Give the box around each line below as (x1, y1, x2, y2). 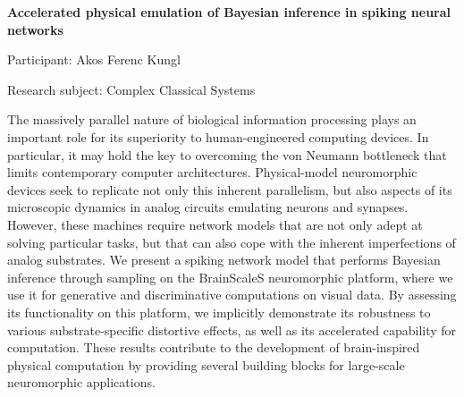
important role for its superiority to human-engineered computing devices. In (7, 127, 429, 146)
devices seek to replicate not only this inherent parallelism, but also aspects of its (7, 180, 452, 198)
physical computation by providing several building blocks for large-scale (7, 355, 405, 374)
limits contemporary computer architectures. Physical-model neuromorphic (7, 163, 418, 182)
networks (7, 20, 63, 38)
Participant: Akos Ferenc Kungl (7, 50, 181, 69)
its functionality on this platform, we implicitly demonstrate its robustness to (7, 302, 431, 321)
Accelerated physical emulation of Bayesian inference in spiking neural (7, 3, 451, 21)
